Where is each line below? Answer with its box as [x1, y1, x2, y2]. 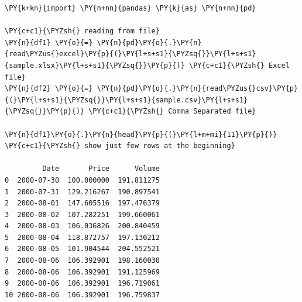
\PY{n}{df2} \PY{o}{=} [5, 84, 93, 93]
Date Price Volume [42, 164, 160, 173]
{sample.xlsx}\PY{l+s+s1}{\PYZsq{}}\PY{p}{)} [5, 61, 185, 70]
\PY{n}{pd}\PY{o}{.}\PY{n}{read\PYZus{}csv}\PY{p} [97, 84, 298, 93]
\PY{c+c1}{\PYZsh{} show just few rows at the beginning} [5, 142, 235, 150]
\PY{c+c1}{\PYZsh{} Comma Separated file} [88, 107, 256, 116]
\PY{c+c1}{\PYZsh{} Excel [188, 61, 290, 70]
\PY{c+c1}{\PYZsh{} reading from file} [5, 27, 160, 36]
